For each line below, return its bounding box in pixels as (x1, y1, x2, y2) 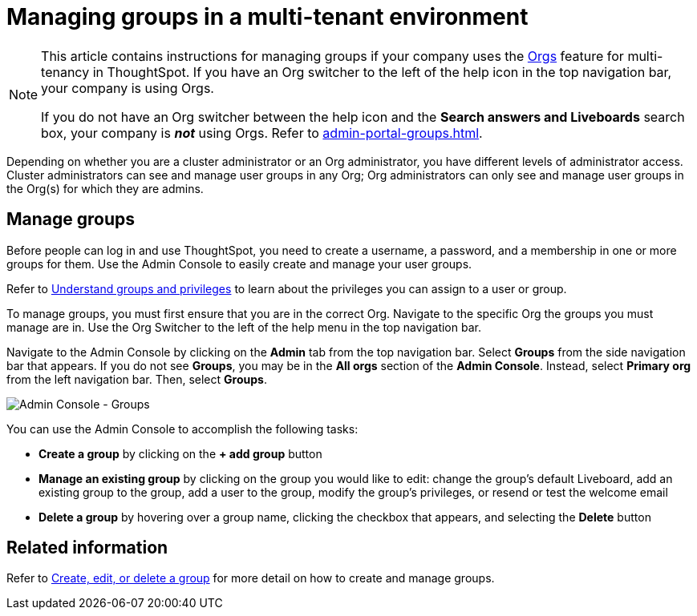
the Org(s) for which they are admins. (6, 181, 204, 195)
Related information (6, 537, 168, 558)
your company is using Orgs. (41, 79, 214, 96)
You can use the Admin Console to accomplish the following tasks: (6, 421, 359, 436)
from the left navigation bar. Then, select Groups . (6, 372, 267, 386)
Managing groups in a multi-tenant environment (6, 3, 529, 30)
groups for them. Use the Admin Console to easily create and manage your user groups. (6, 256, 472, 271)
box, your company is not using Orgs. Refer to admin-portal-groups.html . (41, 124, 483, 141)
